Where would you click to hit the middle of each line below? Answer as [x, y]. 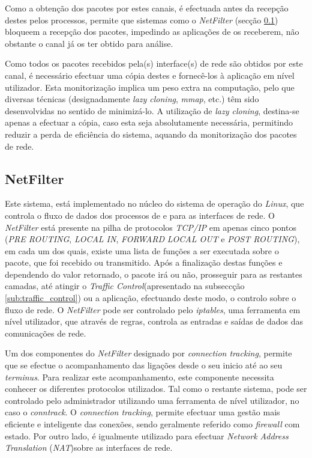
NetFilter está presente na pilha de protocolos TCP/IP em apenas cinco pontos [151, 227]
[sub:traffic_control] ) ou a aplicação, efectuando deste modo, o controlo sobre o [151, 298]
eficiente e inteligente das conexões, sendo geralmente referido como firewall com [152, 424]
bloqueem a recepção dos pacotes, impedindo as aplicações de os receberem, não [152, 32]
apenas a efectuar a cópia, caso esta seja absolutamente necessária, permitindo [149, 122]
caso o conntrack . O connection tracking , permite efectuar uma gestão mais [142, 412]
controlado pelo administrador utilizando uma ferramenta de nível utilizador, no [152, 400]
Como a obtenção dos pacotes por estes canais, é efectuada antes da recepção [147, 8]
